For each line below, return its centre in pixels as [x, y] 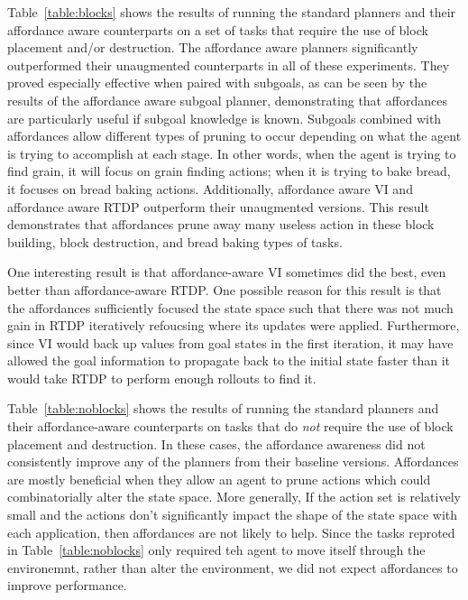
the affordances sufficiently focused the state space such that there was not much [230, 307]
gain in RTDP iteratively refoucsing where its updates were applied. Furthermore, [234, 325]
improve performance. [67, 585]
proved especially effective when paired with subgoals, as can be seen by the [217, 83]
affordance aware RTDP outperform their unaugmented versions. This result [218, 206]
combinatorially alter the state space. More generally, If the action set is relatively [234, 497]
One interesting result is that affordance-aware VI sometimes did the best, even [227, 272]
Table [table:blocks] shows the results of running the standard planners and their [232, 12]
